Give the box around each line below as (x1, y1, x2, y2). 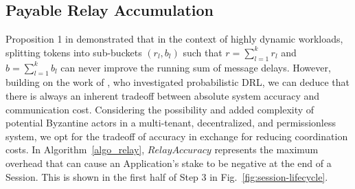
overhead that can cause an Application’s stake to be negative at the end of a (5, 155, 332, 170)
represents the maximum (214, 142, 319, 157)
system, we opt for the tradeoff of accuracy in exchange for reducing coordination (5, 129, 348, 143)
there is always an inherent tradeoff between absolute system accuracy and (5, 88, 320, 102)
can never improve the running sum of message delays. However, (60, 60, 331, 74)
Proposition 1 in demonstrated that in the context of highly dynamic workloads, (5, 32, 343, 46)
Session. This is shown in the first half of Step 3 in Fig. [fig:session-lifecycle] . (5, 169, 328, 184)
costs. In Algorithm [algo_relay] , (5, 142, 145, 157)
